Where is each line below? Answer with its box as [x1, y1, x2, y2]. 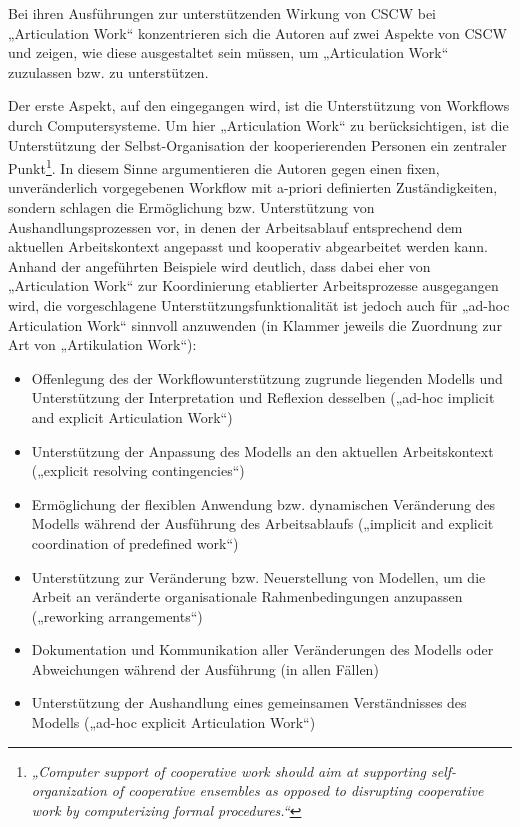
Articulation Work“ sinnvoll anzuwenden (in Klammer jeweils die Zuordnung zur [8, 314, 502, 335]
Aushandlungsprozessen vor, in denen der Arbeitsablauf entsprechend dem [8, 216, 463, 237]
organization [31, 780, 107, 801]
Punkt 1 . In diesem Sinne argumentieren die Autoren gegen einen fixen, [8, 155, 440, 178]
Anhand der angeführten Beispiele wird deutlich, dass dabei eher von [8, 255, 431, 276]
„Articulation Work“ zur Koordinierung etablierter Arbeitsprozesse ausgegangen [8, 275, 499, 296]
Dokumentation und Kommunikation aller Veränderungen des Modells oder [31, 639, 494, 660]
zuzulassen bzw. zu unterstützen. [8, 61, 209, 82]
